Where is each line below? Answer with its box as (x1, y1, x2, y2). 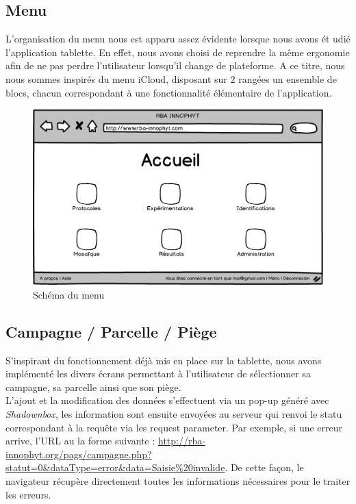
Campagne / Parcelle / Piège (5, 320, 217, 342)
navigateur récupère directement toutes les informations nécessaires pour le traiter (5, 474, 351, 488)
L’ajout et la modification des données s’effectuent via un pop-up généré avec (5, 393, 329, 407)
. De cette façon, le (225, 460, 304, 475)
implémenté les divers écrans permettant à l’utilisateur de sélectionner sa (5, 366, 311, 381)
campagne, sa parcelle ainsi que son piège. (5, 379, 181, 394)
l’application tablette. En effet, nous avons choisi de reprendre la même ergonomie (5, 45, 350, 59)
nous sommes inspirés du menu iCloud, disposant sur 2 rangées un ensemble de (5, 71, 337, 86)
